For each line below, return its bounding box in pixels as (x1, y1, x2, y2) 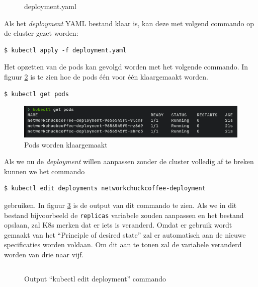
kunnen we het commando (4, 166, 85, 176)
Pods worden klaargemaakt (24, 139, 108, 150)
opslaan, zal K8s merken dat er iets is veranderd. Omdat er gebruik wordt (4, 220, 232, 230)
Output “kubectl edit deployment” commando (24, 273, 166, 283)
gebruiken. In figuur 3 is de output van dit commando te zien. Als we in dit (4, 200, 237, 210)
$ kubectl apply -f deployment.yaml (4, 46, 127, 54)
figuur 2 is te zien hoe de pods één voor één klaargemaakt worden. (4, 71, 208, 82)
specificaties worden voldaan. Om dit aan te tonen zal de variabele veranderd (4, 239, 242, 250)
